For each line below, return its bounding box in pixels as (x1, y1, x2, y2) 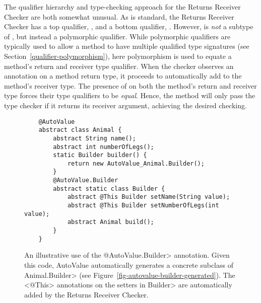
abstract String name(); (53, 134, 136, 142)
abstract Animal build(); (67, 218, 154, 226)
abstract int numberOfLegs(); (53, 143, 154, 150)
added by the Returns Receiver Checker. (24, 289, 149, 299)
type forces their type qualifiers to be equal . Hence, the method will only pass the (4, 90, 255, 101)
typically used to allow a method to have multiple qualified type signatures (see (4, 41, 249, 51)
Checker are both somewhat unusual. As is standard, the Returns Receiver (4, 11, 234, 22)
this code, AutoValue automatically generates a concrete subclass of (24, 259, 233, 270)
